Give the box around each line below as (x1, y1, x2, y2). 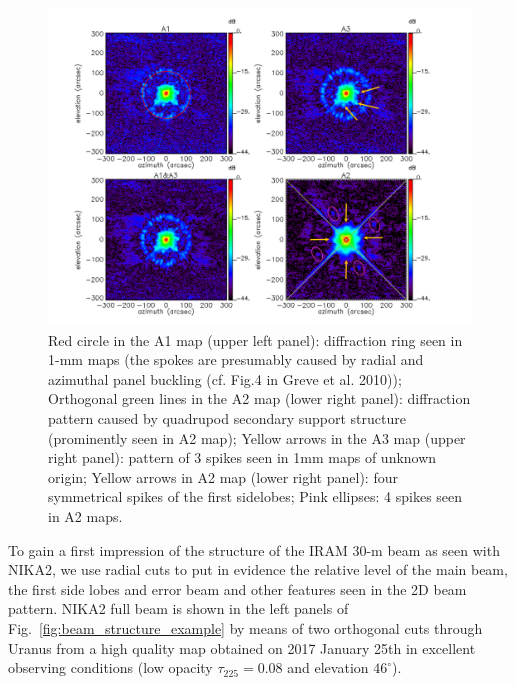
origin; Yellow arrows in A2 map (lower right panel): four (48, 466, 398, 487)
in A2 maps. (48, 505, 123, 526)
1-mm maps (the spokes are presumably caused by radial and (48, 349, 424, 370)
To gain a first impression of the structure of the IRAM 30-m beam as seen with (8, 539, 500, 560)
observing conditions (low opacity (8, 657, 213, 678)
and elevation (287, 657, 369, 678)
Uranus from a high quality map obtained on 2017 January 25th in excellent (8, 637, 476, 658)
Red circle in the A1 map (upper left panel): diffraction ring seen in (48, 329, 463, 350)
